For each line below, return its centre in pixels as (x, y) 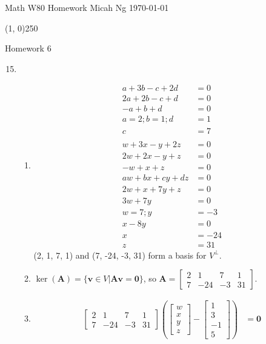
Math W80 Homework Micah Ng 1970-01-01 (87, 7)
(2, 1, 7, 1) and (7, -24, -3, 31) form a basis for (120, 255)
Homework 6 (28, 48)
